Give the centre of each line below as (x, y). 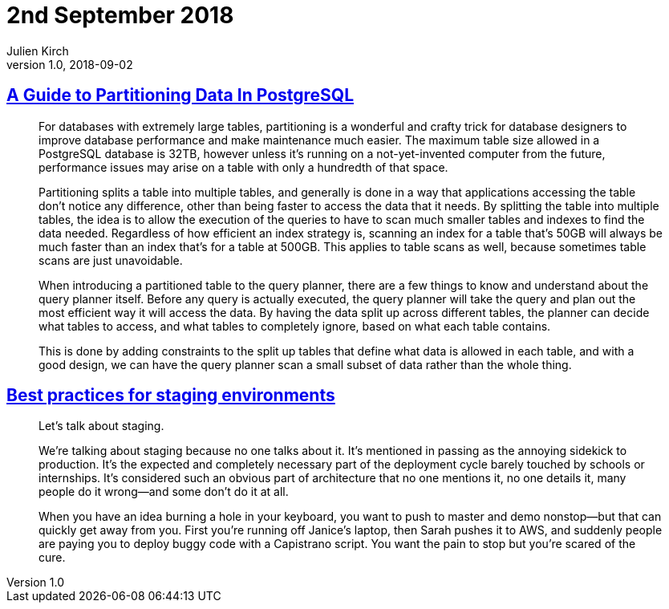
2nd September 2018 (120, 15)
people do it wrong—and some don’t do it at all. (164, 492)
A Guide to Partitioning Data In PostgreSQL (180, 95)
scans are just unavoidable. (111, 260)
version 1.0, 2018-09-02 (70, 64)
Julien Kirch (38, 51)
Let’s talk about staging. (101, 426)
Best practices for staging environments (171, 396)
